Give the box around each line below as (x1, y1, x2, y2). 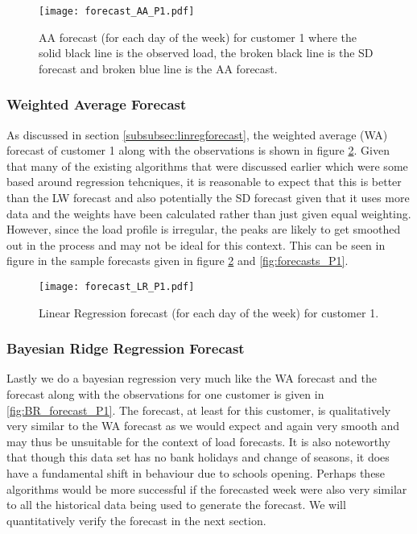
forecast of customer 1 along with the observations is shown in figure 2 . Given (6, 142, 390, 159)
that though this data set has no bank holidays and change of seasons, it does (6, 449, 390, 466)
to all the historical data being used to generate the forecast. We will (6, 496, 346, 513)
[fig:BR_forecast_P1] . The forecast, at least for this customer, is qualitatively (6, 401, 391, 418)
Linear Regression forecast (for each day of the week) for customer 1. (39, 304, 379, 321)
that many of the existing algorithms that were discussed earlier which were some (6, 157, 408, 174)
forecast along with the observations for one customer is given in (6, 386, 324, 403)
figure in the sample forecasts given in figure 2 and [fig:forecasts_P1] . (6, 252, 349, 269)
